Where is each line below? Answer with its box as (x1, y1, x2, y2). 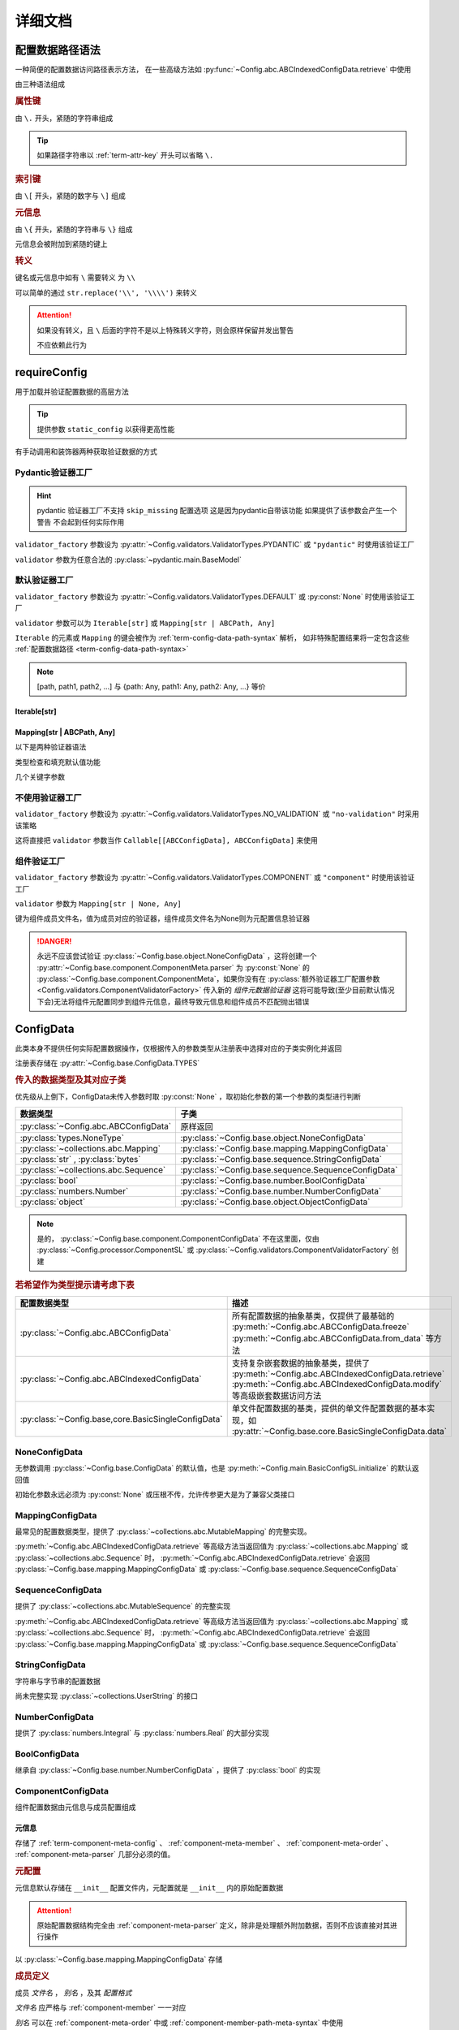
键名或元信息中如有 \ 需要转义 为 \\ (15, 273, 136, 283)
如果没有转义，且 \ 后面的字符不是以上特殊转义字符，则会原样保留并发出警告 (36, 325, 294, 335)
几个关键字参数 (15, 772, 65, 782)
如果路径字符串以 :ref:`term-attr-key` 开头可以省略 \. (36, 150, 214, 160)
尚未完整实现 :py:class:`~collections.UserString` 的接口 (15, 1691, 199, 1701)
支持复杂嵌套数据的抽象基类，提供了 (231, 1358, 371, 1369)
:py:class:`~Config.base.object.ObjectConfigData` (180, 1196, 371, 1207)
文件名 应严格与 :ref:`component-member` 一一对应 (15, 2002, 187, 2013)
